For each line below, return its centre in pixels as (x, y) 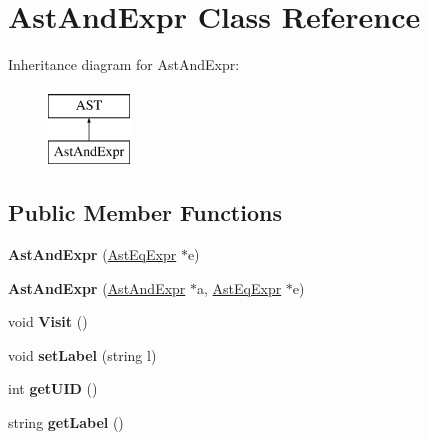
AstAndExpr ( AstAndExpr (97, 287)
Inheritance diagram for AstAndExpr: (124, 64)
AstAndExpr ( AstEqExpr (92, 254)
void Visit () (48, 321)
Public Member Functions (145, 212)
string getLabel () (66, 422)
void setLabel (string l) (82, 354)
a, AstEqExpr (239, 287)
